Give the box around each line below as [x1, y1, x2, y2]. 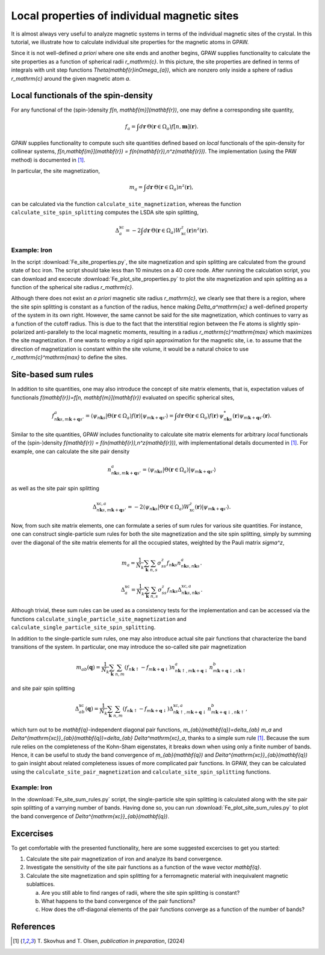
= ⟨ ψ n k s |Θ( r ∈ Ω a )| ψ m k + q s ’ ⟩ [142, 466, 217, 475]
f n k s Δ [167, 586, 182, 595]
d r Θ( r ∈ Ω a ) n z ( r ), [146, 183, 194, 192]
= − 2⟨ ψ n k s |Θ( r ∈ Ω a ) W [127, 503, 190, 512]
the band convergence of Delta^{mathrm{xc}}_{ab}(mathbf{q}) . [11, 812, 170, 819]
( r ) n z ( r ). [186, 226, 209, 234]
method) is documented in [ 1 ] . [11, 156, 85, 163]
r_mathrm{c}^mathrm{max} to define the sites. [11, 354, 128, 361]
